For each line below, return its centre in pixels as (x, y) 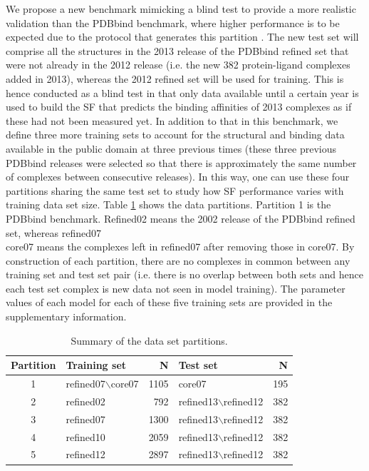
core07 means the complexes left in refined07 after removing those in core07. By (180, 247)
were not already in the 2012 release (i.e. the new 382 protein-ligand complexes (178, 65)
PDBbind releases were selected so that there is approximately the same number (181, 162)
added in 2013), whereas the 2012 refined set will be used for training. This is (175, 78)
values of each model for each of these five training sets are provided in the (169, 302)
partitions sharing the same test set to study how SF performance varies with (175, 190)
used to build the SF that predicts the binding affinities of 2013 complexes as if (179, 107)
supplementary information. (66, 316)
